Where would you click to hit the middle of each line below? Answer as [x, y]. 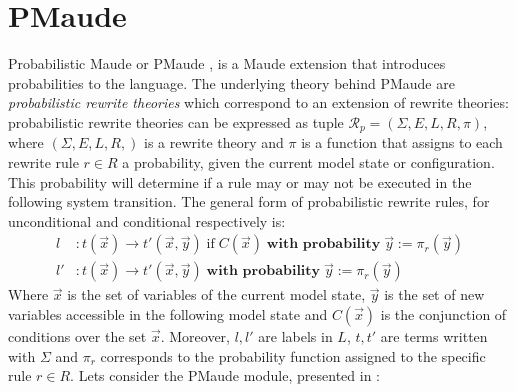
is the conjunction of [443, 313]
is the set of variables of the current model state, [216, 294]
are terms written [434, 335]
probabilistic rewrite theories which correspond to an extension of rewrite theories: [258, 102]
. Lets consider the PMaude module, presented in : [225, 375]
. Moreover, [195, 335]
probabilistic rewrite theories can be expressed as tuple [176, 121]
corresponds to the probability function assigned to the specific [293, 355]
